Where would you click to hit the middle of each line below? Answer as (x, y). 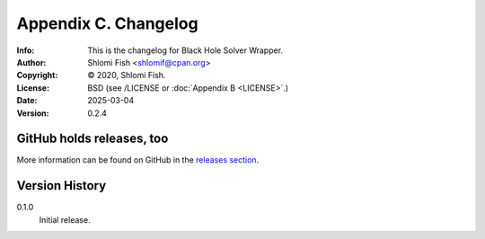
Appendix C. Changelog (107, 23)
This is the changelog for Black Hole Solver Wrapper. (185, 50)
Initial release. (65, 219)
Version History (62, 186)
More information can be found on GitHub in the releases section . (138, 160)
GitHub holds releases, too (93, 139)
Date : (27, 101)
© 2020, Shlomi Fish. (127, 75)
